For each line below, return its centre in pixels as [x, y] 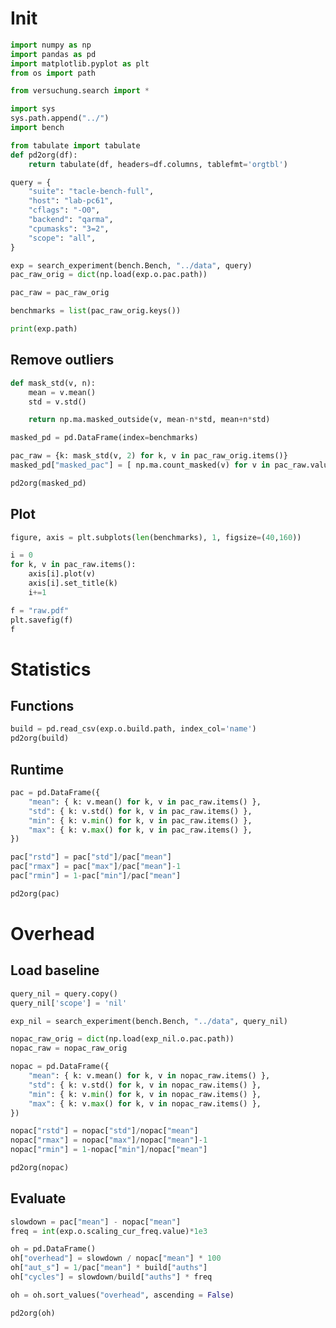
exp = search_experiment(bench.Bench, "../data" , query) [131, 265]
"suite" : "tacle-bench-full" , [91, 192]
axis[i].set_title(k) [73, 583]
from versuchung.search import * [80, 91]
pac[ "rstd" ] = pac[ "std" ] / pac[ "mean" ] [91, 857]
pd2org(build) [40, 738]
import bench [37, 128]
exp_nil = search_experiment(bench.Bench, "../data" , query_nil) [149, 1021]
